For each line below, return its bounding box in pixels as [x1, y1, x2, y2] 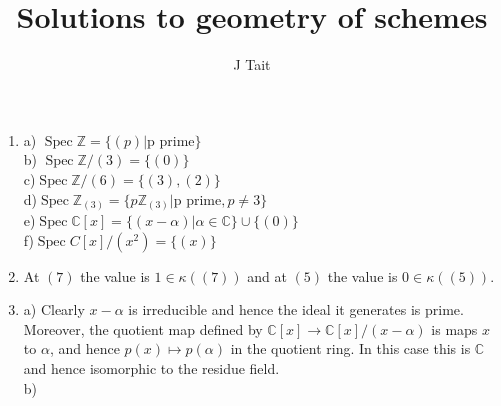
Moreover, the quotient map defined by [23, 318, 263, 339]
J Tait [233, 54, 271, 75]
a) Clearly [23, 299, 85, 320]
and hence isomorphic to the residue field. [23, 357, 280, 378]
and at [247, 265, 287, 286]
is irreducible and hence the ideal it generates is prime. [128, 299, 464, 320]
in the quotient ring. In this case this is [230, 338, 471, 359]
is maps [431, 318, 478, 339]
